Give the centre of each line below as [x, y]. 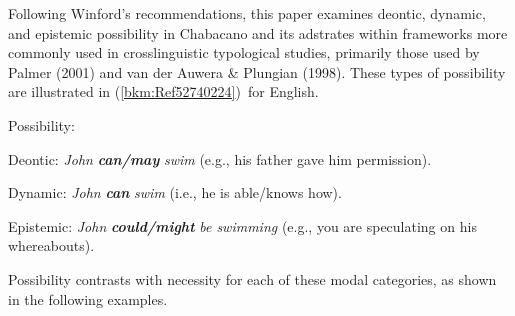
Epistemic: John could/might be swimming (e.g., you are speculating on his [242, 225]
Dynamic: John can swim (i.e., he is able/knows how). [175, 192]
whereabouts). [51, 245]
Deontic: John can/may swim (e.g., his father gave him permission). [220, 158]
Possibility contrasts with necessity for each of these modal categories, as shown [252, 278]
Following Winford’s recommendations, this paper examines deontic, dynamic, [247, 13]
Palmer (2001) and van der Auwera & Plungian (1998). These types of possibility [257, 71]
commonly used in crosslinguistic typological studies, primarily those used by [244, 52]
